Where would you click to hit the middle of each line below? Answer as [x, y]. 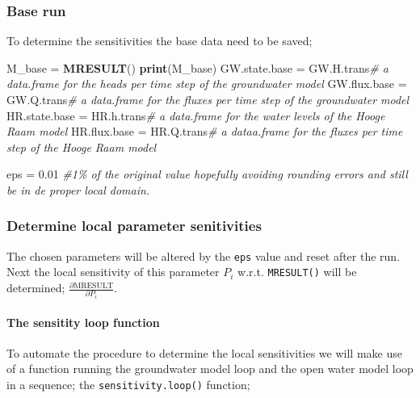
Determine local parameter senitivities [134, 226]
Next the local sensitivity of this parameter [113, 272]
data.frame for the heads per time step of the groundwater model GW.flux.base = [207, 84]
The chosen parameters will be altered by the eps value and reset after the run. [204, 256]
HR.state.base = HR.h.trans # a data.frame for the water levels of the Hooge [196, 115]
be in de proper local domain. [78, 189]
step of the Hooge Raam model [82, 147]
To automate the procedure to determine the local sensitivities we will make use [204, 352]
